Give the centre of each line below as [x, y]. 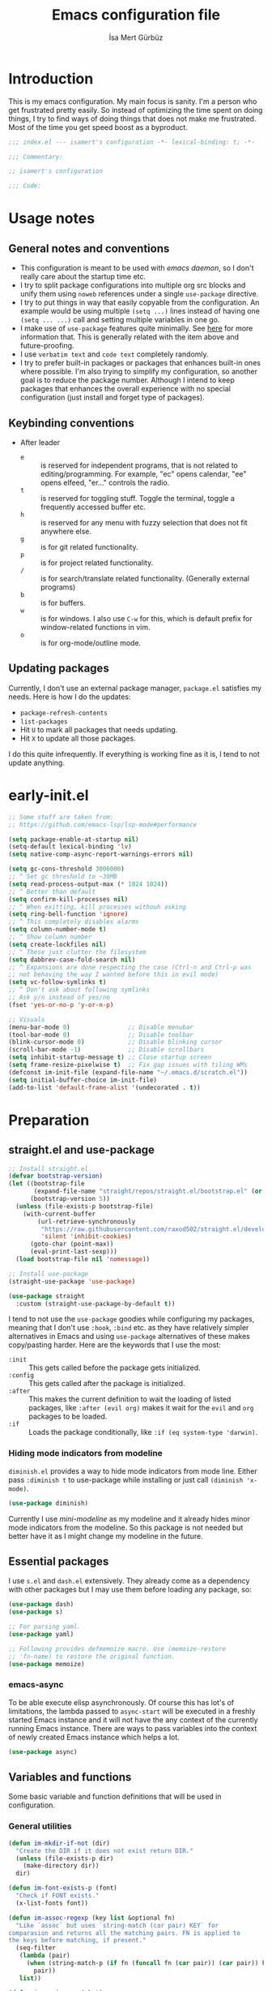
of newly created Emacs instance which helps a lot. [94, 1737]
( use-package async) [43, 1751]
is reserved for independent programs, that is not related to [139, 465]
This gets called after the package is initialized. [107, 1384]
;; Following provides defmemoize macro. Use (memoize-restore [117, 1649]
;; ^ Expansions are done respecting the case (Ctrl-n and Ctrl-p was [130, 967]
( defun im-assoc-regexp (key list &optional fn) [92, 1918]
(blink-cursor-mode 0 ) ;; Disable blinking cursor [115, 1042]
